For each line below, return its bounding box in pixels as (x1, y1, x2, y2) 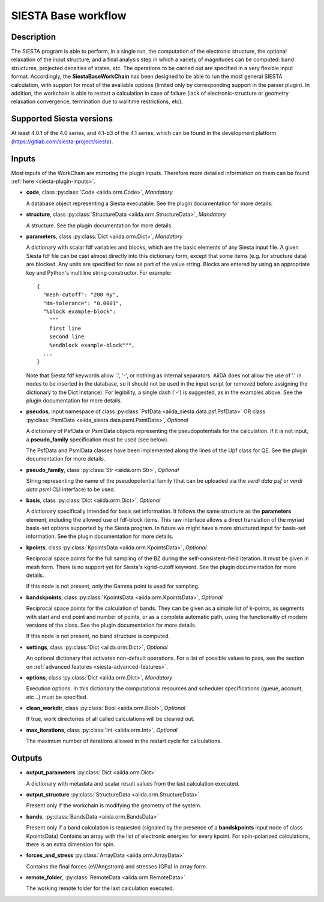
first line (49, 324, 82, 332)
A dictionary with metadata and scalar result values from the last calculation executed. (26, 780, 240, 787)
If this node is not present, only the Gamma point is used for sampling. (26, 582, 200, 590)
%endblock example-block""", (49, 342, 135, 348)
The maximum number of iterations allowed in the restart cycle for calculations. (26, 738, 222, 745)
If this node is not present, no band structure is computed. (26, 633, 170, 640)
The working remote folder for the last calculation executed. (26, 885, 175, 892)
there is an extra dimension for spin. (26, 840, 115, 848)
